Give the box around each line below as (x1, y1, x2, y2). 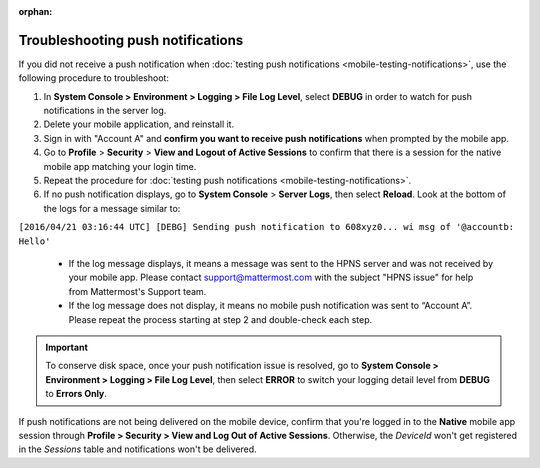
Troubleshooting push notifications (18, 31, 244, 49)
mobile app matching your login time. (43, 160, 197, 172)
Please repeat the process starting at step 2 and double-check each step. (68, 313, 373, 325)
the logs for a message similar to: (43, 202, 181, 214)
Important (45, 341, 89, 353)
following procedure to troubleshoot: (18, 72, 170, 84)
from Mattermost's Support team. (68, 285, 207, 297)
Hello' (18, 235, 51, 247)
